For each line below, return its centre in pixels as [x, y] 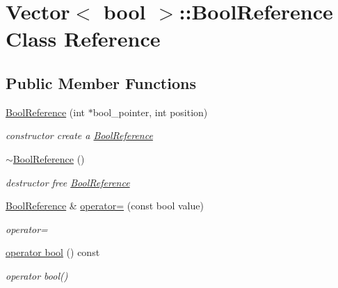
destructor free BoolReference [68, 182]
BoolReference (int [45, 112]
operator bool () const [53, 252]
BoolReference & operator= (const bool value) [105, 206]
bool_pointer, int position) [150, 112]
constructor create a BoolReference [79, 135]
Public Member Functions [101, 82]
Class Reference [83, 39]
